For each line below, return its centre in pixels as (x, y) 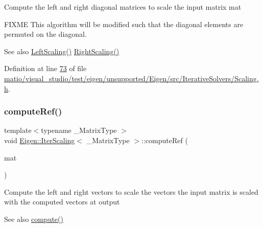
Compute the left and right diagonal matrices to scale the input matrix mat (123, 7)
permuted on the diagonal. (45, 34)
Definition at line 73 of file (45, 68)
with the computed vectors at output (62, 202)
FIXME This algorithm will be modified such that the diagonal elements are (124, 24)
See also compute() (34, 219)
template (18, 130)
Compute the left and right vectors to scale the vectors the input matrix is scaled (131, 191)
